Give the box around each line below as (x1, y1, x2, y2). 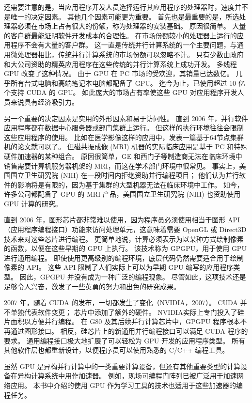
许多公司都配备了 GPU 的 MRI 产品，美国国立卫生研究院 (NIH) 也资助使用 (4, 189, 241, 199)
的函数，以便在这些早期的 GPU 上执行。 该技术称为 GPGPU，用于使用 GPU (4, 243, 247, 253)
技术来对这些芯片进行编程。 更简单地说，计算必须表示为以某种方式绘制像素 (4, 233, 244, 244)
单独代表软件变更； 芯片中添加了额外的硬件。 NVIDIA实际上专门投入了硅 (10, 307, 244, 317)
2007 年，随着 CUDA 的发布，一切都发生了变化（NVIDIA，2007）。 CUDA (4, 297, 238, 308)
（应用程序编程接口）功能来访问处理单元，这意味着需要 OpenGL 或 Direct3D (4, 224, 247, 234)
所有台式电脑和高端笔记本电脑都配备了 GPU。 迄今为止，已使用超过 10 (10, 77, 236, 88)
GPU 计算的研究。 (4, 198, 62, 208)
